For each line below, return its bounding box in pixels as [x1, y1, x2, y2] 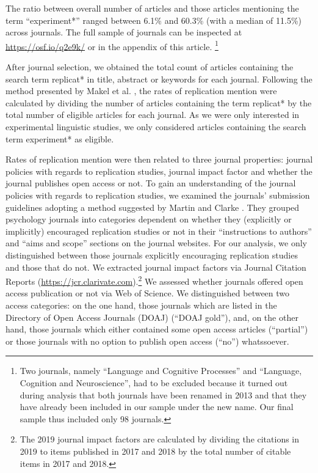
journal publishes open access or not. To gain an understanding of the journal [5, 177, 296, 189]
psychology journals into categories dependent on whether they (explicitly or [5, 213, 292, 226]
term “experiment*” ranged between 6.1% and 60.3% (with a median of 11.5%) [5, 13, 302, 26]
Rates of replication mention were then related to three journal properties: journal [5, 153, 313, 166]
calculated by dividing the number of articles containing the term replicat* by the [5, 96, 312, 109]
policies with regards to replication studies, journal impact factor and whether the [5, 164, 313, 177]
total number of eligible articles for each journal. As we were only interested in [5, 108, 300, 121]
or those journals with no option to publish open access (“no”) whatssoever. [5, 334, 289, 347]
